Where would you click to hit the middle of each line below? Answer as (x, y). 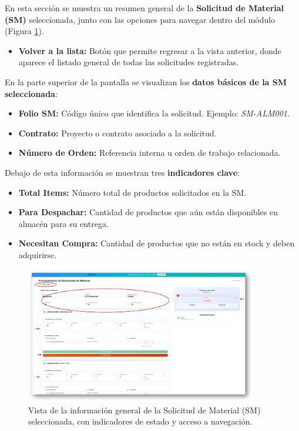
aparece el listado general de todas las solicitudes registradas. (129, 62)
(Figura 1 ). (24, 31)
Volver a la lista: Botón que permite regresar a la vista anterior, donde (150, 50)
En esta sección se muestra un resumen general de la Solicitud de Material (145, 8)
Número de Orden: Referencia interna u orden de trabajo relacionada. (149, 153)
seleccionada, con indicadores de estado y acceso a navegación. (140, 421)
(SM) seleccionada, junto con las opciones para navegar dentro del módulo (140, 19)
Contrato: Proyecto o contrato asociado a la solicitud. (117, 133)
